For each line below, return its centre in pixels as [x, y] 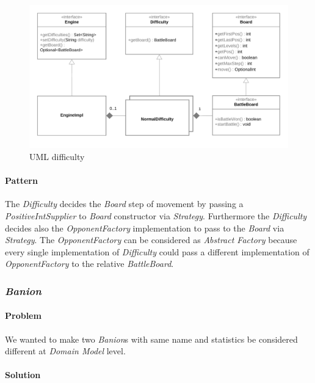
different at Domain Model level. [65, 351]
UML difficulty [57, 156]
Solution [23, 375]
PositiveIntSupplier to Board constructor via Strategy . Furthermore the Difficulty [156, 215]
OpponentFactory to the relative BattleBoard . [89, 264]
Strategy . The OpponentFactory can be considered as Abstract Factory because [151, 240]
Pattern [21, 181]
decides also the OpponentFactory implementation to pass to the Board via [145, 228]
